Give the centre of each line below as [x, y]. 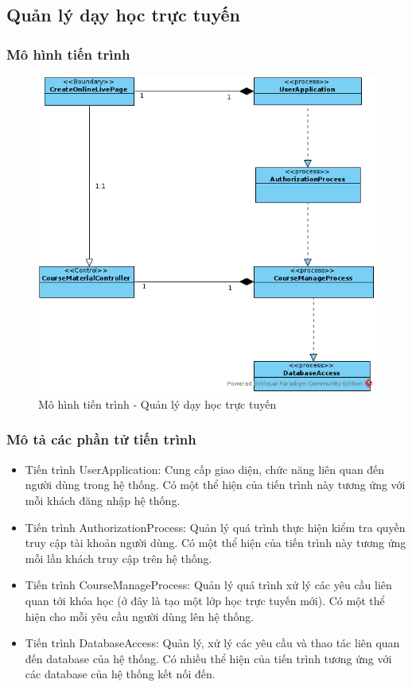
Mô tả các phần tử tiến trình [101, 439]
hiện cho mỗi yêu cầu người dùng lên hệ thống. [140, 616]
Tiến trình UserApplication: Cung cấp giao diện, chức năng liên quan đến [205, 469]
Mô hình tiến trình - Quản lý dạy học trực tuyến [157, 404]
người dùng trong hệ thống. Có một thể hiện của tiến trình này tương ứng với [215, 485]
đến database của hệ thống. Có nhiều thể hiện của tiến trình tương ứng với [208, 658]
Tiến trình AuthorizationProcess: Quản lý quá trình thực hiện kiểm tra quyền [215, 527]
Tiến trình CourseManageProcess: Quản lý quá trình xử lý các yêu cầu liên [208, 585]
